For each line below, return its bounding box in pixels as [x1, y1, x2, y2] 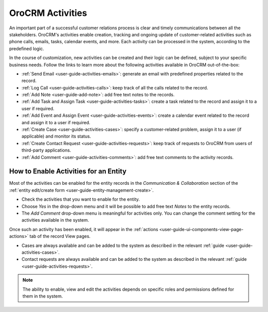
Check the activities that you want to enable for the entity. [21, 196, 140, 202]
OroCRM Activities [9, 7, 87, 18]
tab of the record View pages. [29, 234, 91, 239]
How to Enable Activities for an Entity [9, 167, 127, 176]
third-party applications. [21, 147, 71, 154]
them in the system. [22, 293, 63, 299]
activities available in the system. [21, 217, 89, 223]
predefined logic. [9, 45, 44, 52]
